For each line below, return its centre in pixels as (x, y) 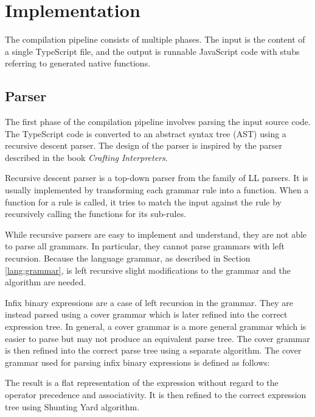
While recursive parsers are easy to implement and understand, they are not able (156, 234)
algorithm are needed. (46, 282)
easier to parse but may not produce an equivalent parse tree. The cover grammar (157, 338)
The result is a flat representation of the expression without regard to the (142, 383)
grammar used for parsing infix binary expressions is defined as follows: (137, 362)
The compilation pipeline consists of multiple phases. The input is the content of (155, 39)
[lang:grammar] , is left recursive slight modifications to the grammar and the (148, 270)
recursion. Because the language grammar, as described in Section (128, 258)
